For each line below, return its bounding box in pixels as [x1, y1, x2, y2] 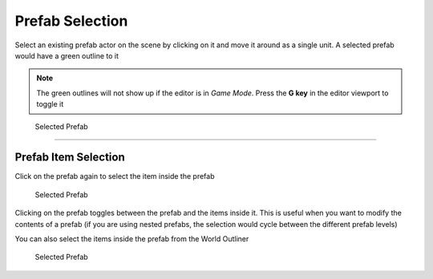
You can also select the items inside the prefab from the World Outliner [14, 233, 249, 244]
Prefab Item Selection [14, 151, 125, 164]
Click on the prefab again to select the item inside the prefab [14, 172, 215, 181]
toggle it [36, 99, 64, 109]
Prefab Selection [14, 12, 128, 30]
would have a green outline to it [14, 51, 119, 60]
